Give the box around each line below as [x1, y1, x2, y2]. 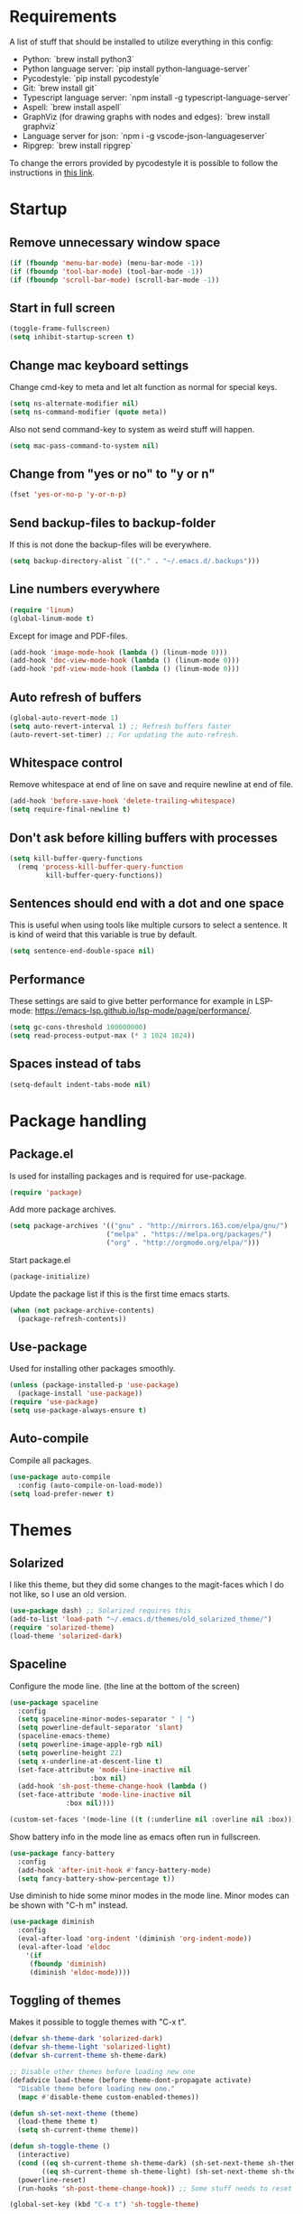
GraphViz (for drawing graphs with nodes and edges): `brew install [22, 111, 271, 122]
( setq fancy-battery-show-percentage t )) [17, 1874, 176, 1884]
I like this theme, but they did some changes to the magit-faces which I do [9, 1579, 284, 1590]
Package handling [9, 1111, 147, 1130]
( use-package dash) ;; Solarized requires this [9, 1606, 192, 1615]
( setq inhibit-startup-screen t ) [9, 332, 135, 342]
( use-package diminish [9, 1917, 95, 1927]
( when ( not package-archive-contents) [9, 1306, 155, 1315]
